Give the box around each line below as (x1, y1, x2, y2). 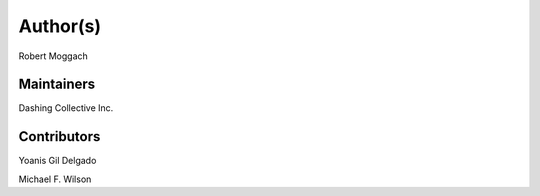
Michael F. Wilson (18, 173, 92, 185)
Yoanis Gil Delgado (18, 155, 97, 167)
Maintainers (18, 76, 96, 93)
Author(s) (18, 15, 102, 37)
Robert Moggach (18, 50, 89, 62)
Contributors (18, 128, 101, 145)
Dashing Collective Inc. (18, 102, 114, 114)
